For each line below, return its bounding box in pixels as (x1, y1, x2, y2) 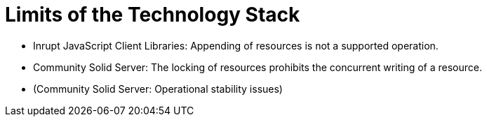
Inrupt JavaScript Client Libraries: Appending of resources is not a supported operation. (33, 39, 439, 52)
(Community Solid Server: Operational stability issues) (33, 82, 283, 95)
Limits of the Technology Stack (5, 3, 300, 26)
